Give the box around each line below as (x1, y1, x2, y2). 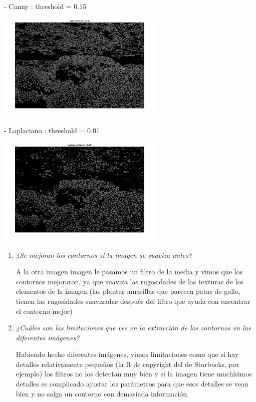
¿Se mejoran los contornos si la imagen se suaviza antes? (16, 249, 192, 260)
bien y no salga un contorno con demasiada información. (16, 388, 189, 398)
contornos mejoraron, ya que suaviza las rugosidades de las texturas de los (16, 276, 244, 286)
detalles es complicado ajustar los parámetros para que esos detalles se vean (16, 378, 248, 389)
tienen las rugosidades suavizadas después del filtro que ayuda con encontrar (16, 295, 250, 306)
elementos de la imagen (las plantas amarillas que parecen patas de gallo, (16, 286, 240, 296)
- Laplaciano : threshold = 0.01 (4, 125, 100, 136)
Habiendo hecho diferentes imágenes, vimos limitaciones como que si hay (16, 349, 239, 359)
